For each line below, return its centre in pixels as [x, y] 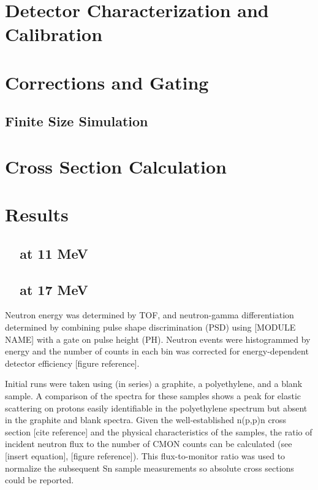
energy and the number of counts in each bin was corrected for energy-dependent [157, 351]
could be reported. [40, 480]
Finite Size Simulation [77, 121]
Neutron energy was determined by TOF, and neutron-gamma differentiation [150, 315]
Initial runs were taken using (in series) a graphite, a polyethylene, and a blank [154, 384]
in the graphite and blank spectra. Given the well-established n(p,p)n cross [146, 420]
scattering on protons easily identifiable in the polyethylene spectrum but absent [156, 408]
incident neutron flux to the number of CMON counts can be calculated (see [149, 444]
